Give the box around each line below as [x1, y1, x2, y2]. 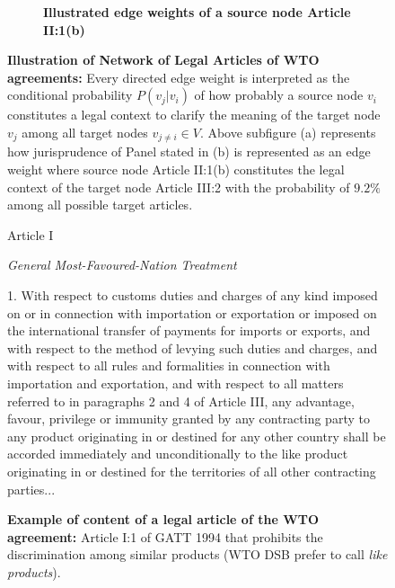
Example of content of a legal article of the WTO [7, 510, 320, 529]
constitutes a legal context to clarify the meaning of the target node [7, 105, 381, 124]
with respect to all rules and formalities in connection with [7, 356, 330, 375]
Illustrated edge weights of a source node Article [43, 3, 351, 21]
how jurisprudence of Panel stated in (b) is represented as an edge [7, 142, 371, 161]
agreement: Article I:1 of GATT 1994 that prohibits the [7, 527, 323, 546]
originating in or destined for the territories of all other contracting [7, 461, 376, 480]
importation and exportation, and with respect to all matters [7, 373, 344, 392]
